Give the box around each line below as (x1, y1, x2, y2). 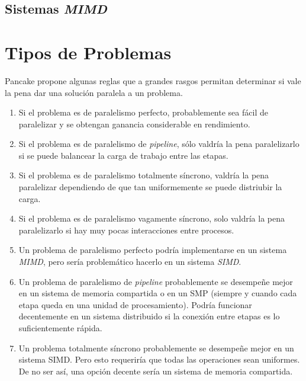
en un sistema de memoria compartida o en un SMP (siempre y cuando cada (18, 287, 297, 299)
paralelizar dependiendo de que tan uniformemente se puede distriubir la (18, 181, 282, 193)
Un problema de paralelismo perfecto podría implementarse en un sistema (18, 244, 287, 256)
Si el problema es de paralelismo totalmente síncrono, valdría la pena (18, 169, 269, 181)
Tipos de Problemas (5, 40, 172, 64)
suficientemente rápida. (18, 322, 102, 334)
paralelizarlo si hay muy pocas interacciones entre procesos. (18, 223, 234, 236)
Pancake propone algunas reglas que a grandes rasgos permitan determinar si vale (5, 74, 301, 87)
